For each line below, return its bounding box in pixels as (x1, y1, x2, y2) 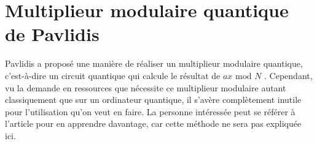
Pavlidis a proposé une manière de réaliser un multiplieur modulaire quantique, (5, 57, 303, 70)
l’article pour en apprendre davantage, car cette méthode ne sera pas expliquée (5, 117, 302, 130)
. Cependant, (264, 69, 313, 81)
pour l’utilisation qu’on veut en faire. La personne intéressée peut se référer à (5, 105, 295, 118)
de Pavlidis (5, 21, 100, 47)
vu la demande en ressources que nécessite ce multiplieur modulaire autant (5, 81, 286, 94)
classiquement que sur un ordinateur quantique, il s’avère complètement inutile (5, 93, 302, 106)
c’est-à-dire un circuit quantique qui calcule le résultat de (5, 69, 221, 81)
